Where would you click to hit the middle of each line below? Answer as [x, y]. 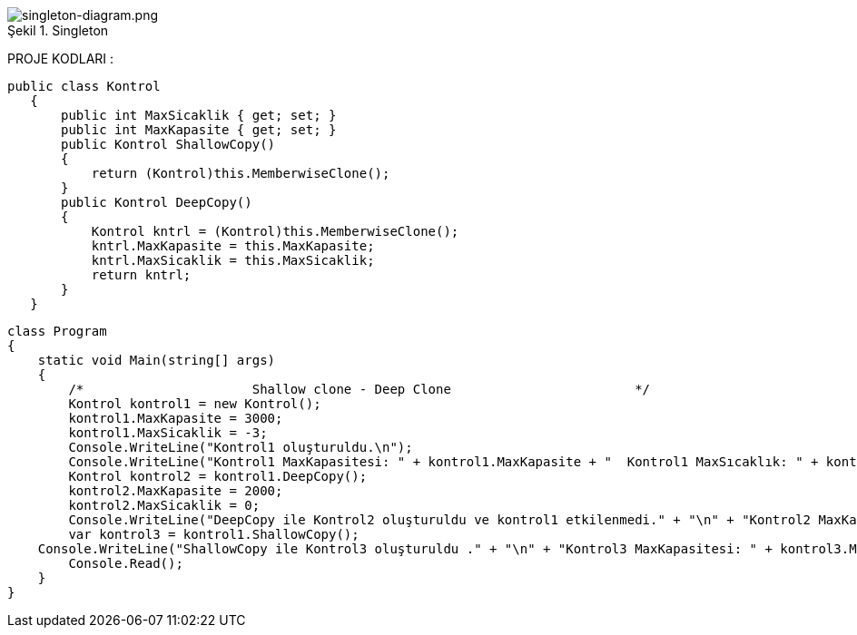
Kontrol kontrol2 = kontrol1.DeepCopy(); [218, 476]
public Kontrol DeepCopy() [157, 202]
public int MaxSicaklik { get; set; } [199, 115]
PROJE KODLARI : [61, 59]
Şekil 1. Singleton [58, 30]
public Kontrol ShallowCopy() [168, 144]
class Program [57, 331]
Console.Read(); [126, 563]
